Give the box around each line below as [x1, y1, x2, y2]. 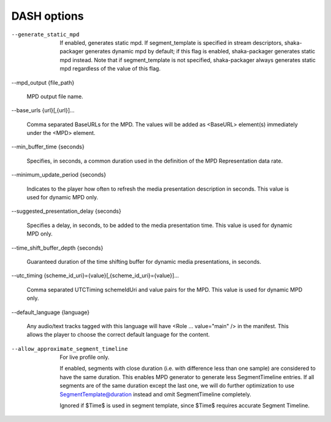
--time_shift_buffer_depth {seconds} [11, 244, 104, 251]
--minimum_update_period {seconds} [11, 171, 107, 178]
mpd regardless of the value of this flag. [59, 65, 161, 72]
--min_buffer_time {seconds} [11, 143, 85, 150]
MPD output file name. [26, 93, 83, 100]
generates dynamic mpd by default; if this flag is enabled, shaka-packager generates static [85, 48, 316, 55]
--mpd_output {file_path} [11, 79, 75, 86]
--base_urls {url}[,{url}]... [11, 107, 75, 114]
